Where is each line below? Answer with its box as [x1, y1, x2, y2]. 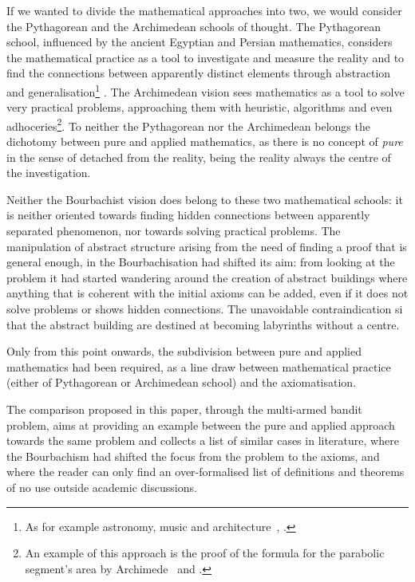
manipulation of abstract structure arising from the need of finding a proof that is [6, 238, 407, 254]
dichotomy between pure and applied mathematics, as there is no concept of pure [6, 133, 403, 150]
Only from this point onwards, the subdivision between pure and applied [6, 343, 362, 360]
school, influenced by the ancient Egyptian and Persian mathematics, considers [6, 33, 393, 50]
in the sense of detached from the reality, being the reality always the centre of [6, 148, 391, 165]
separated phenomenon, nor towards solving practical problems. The [6, 222, 341, 239]
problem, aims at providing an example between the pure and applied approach [6, 416, 395, 433]
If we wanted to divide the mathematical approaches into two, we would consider [6, 2, 402, 18]
